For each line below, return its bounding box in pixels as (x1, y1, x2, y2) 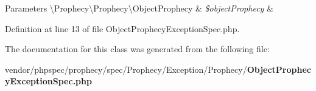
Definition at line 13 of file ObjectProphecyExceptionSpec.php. (5, 22, 240, 35)
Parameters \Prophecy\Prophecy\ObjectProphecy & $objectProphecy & (5, 2, 273, 14)
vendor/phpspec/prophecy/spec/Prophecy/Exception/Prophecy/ (5, 62, 247, 75)
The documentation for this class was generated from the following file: (5, 42, 270, 55)
